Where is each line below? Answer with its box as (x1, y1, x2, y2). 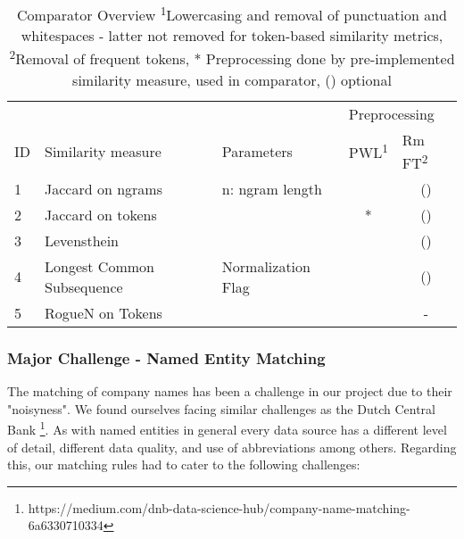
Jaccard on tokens (45, 203, 157, 225)
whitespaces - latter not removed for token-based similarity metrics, (21, 25, 443, 46)
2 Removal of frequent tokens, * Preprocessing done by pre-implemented (9, 46, 455, 70)
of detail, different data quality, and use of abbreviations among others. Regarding (7, 437, 457, 456)
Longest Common (45, 255, 154, 277)
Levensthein (45, 229, 119, 251)
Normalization (221, 255, 311, 277)
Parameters (221, 140, 293, 162)
